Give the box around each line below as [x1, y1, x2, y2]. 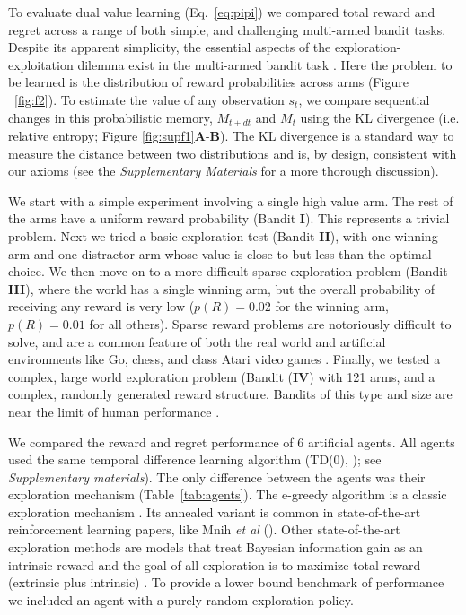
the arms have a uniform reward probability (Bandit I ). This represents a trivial [8, 209, 450, 228]
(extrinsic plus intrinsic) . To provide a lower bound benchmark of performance [8, 573, 444, 592]
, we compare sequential [298, 90, 430, 108]
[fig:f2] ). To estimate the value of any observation [14, 90, 285, 108]
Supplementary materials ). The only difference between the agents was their [8, 467, 426, 486]
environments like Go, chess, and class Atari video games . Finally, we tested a [8, 350, 441, 368]
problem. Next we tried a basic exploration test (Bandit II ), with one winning [8, 226, 438, 245]
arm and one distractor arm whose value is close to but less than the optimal [8, 244, 432, 263]
